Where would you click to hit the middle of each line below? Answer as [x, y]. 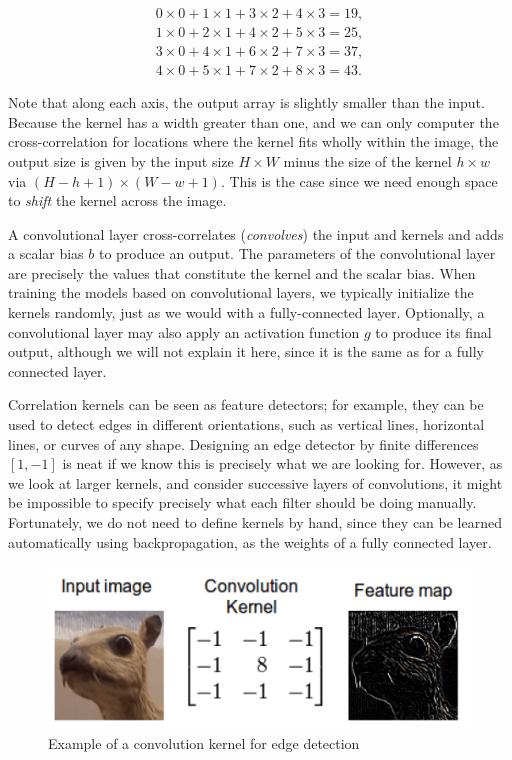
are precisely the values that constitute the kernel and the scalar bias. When [242, 272]
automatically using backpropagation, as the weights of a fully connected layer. [250, 541]
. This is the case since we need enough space [359, 180]
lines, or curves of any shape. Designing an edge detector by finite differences [243, 443]
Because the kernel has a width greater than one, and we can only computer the [253, 121]
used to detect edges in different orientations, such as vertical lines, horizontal [246, 424]
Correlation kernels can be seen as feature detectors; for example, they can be [246, 404]
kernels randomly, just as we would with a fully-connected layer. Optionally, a [246, 312]
